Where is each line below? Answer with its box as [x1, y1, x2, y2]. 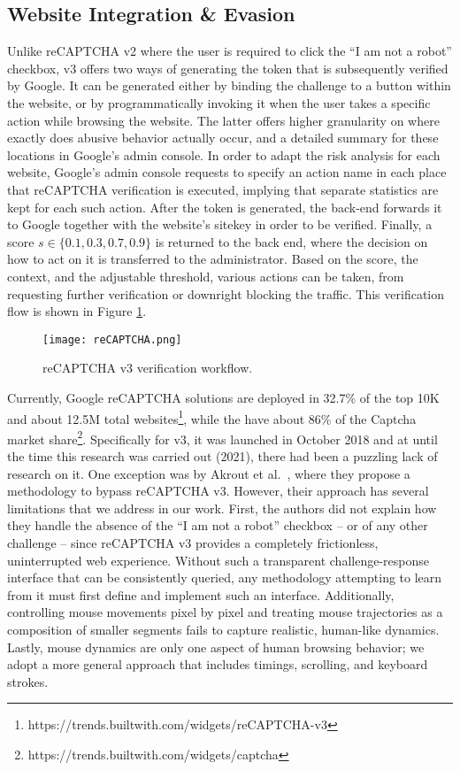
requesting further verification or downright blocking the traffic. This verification [7, 284, 445, 303]
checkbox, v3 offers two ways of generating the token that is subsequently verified [7, 58, 448, 77]
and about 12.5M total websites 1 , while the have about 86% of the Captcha [7, 406, 417, 427]
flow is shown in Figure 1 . [7, 302, 147, 320]
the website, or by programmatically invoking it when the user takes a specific [7, 93, 431, 112]
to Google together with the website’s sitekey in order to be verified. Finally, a [7, 215, 433, 234]
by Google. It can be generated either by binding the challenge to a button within [7, 76, 451, 95]
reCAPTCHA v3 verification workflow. [42, 358, 253, 377]
